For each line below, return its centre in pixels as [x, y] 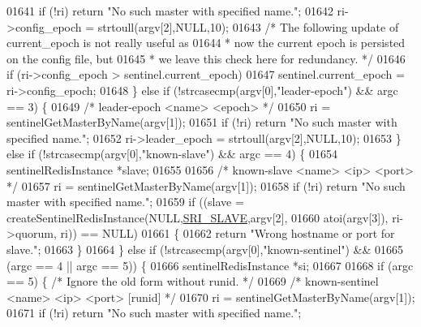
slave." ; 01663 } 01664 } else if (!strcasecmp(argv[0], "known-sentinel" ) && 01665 [205, 249]
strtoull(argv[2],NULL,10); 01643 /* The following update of [248, 26]
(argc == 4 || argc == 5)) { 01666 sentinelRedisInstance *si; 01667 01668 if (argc [210, 265]
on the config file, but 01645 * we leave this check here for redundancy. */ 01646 [206, 58]
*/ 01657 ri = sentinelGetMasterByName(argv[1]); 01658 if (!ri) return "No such [206, 185]
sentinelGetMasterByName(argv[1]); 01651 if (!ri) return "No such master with [202, 122]
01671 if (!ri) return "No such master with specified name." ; [154, 313]
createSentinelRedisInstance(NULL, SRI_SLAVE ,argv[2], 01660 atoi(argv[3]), [198, 217]
